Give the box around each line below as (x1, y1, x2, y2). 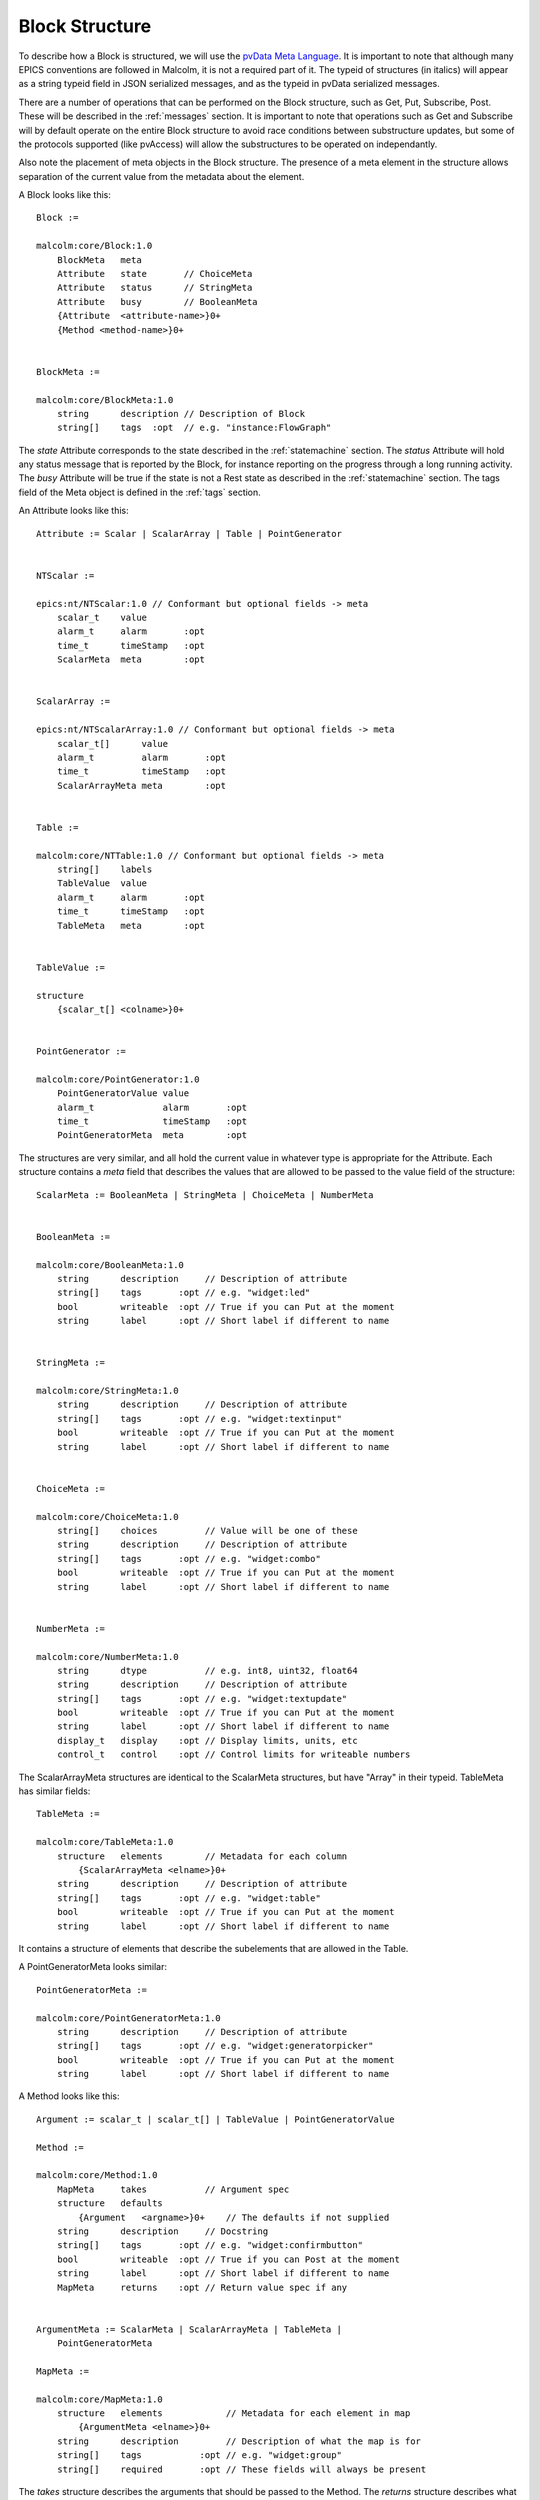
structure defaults (56, 2198, 164, 2209)
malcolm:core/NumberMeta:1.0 (36, 1651, 179, 1662)
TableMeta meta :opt (56, 920, 205, 931)
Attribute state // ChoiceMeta (56, 268, 253, 280)
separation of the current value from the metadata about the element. (18, 170, 305, 182)
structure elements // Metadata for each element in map (56, 2408, 411, 2419)
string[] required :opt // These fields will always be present (56, 2463, 427, 2475)
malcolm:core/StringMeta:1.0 (36, 1385, 179, 1397)
